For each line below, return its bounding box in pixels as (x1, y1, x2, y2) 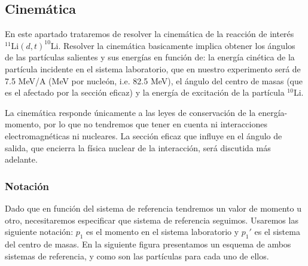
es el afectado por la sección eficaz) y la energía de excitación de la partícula (5, 86, 285, 99)
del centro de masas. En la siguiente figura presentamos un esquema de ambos (5, 237, 291, 250)
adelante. (5, 153, 38, 166)
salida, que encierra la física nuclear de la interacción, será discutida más (5, 141, 271, 154)
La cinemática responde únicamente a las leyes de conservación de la (5, 106, 256, 118)
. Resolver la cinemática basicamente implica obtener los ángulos (58, 39, 295, 51)
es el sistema (254, 225, 300, 238)
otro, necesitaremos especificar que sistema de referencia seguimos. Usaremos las (5, 213, 298, 226)
